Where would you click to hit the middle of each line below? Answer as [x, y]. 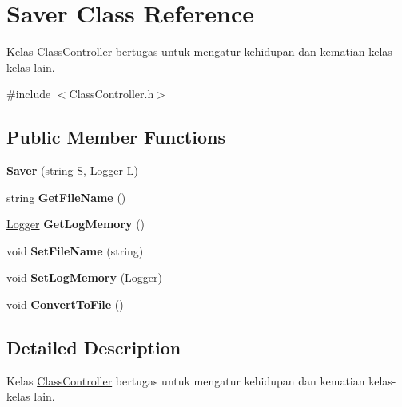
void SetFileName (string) [75, 250]
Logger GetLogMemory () [76, 224]
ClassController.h [111, 94]
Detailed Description [94, 348]
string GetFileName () [66, 197]
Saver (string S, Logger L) [72, 170]
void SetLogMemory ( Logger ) [85, 277]
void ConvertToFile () [65, 304]
